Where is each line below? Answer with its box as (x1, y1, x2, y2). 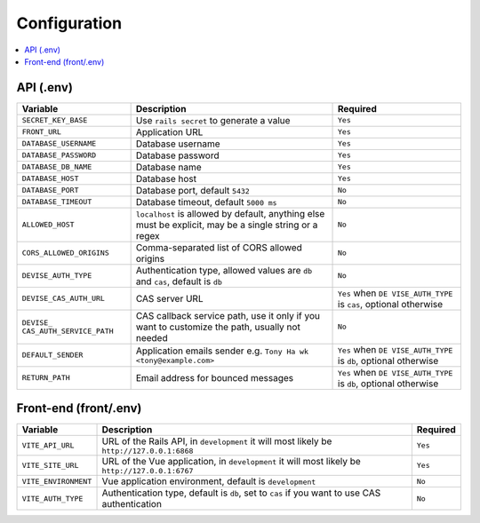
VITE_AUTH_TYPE (21, 494, 84, 503)
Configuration (16, 13, 123, 33)
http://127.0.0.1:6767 (101, 466, 194, 476)
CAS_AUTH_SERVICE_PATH (21, 326, 115, 336)
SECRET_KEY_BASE (21, 115, 88, 125)
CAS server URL (135, 292, 204, 305)
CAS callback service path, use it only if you (135, 309, 320, 321)
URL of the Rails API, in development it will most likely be (101, 435, 332, 448)
